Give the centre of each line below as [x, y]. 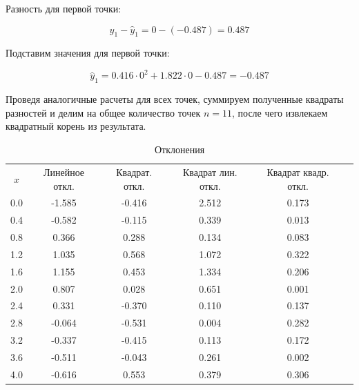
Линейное [64, 172]
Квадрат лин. [210, 172]
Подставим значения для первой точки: [88, 53]
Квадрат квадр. [298, 172]
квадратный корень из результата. [76, 126]
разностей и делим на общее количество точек [103, 112]
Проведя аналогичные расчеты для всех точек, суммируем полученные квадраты [175, 99]
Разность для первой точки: [64, 8]
